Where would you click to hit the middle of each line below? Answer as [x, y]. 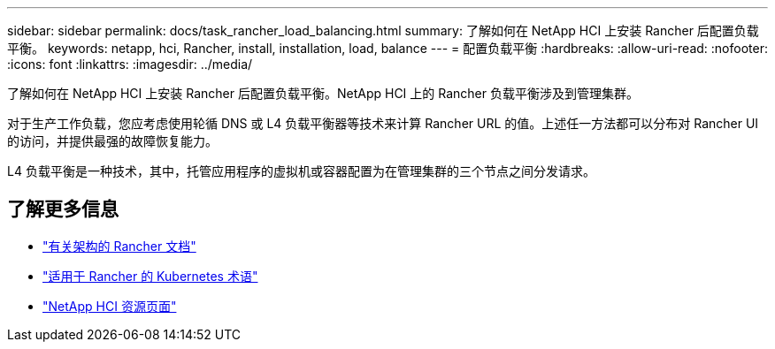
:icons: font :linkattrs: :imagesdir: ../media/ [130, 64]
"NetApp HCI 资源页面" [110, 306]
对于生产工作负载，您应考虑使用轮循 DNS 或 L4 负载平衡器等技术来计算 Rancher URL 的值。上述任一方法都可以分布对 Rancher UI [383, 123]
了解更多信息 [63, 209]
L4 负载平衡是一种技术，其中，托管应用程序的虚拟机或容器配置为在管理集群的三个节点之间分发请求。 [301, 171]
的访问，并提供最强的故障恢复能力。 [112, 141]
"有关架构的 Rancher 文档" [119, 246]
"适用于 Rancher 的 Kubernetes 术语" [150, 276]
